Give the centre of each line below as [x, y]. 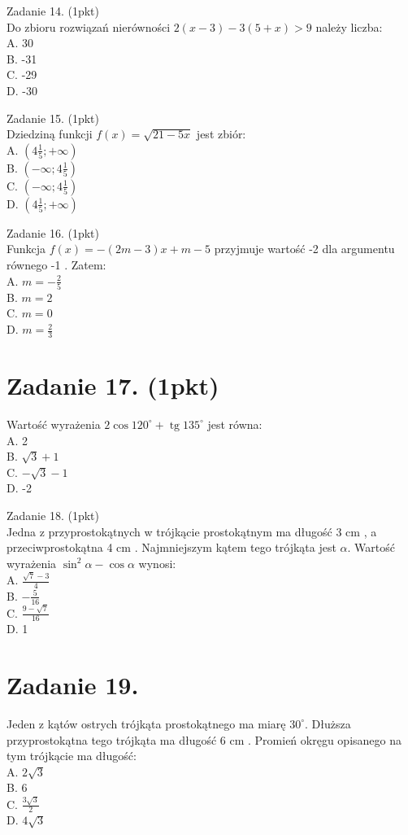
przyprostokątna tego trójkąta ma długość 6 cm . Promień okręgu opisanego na [204, 739]
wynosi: [157, 563]
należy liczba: [349, 26]
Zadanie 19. [73, 684]
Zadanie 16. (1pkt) [53, 232]
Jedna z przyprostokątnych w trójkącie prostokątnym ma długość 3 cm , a [192, 531]
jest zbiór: [221, 134]
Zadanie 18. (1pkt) [53, 515]
